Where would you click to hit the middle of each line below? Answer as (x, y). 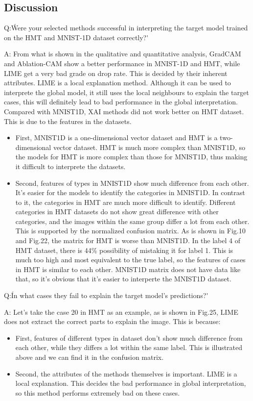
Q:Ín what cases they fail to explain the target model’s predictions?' (106, 295)
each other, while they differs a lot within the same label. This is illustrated (129, 347)
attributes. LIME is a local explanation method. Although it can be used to (117, 83)
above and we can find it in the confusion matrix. (90, 357)
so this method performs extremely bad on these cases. (98, 392)
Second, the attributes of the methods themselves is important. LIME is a (126, 373)
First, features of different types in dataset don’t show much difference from (129, 338)
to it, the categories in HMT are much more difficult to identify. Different (126, 202)
